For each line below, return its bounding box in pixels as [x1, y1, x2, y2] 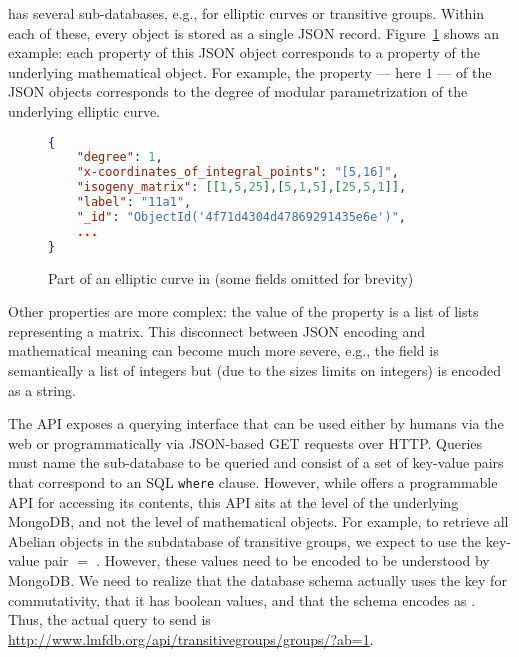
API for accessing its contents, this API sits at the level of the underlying [8, 491, 459, 512]
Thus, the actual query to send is [8, 609, 211, 630]
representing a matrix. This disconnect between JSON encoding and [8, 320, 426, 341]
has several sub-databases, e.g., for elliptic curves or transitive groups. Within [8, 3, 485, 23]
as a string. [8, 379, 76, 400]
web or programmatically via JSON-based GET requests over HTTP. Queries [8, 432, 483, 453]
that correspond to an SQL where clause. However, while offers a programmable [8, 471, 498, 492]
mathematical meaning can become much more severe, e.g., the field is [8, 340, 439, 361]
